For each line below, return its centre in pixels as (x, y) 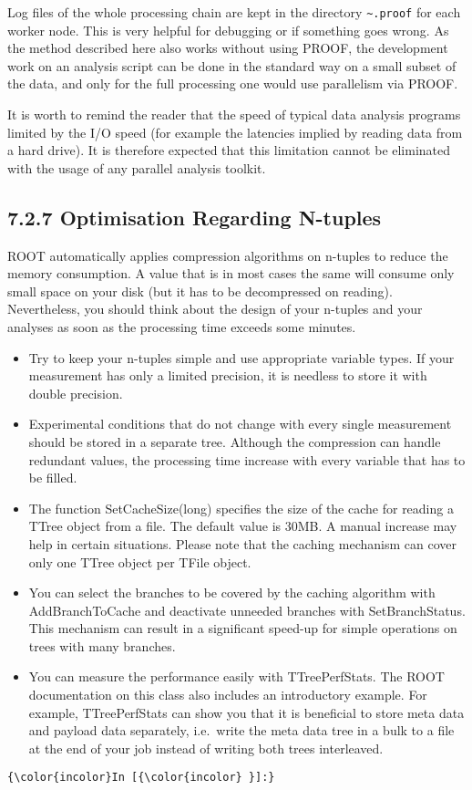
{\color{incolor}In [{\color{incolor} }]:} (141, 778)
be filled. (53, 478)
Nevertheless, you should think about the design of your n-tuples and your (215, 309)
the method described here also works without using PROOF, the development (228, 48)
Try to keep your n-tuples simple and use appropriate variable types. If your (241, 357)
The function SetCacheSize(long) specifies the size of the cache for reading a (241, 508)
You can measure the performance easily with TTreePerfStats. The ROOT (236, 676)
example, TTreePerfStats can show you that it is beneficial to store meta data (246, 712)
